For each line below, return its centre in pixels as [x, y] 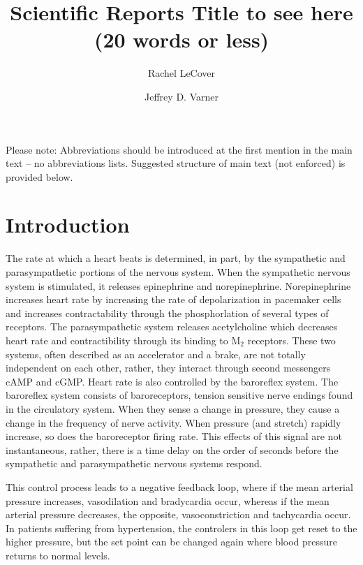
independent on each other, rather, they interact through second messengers [168, 368]
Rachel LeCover [181, 73]
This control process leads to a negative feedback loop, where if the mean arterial [179, 486]
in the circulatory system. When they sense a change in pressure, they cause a [173, 408]
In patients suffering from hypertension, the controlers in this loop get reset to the [181, 528]
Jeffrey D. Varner [181, 96]
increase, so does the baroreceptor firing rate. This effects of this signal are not [174, 436]
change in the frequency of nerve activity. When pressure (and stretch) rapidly [173, 422]
